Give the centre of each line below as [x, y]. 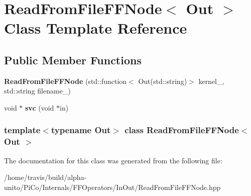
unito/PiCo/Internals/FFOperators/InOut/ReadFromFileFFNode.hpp [112, 187]
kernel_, [211, 81]
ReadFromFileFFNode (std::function [66, 81]
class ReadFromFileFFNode [182, 130]
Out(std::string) [163, 81]
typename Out [81, 130]
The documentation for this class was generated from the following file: [113, 160]
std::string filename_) [37, 91]
